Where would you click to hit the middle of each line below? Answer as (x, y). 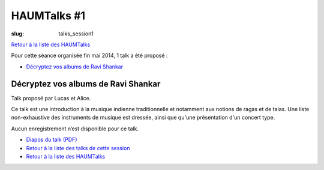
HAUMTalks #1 (48, 16)
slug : (17, 34)
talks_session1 (76, 34)
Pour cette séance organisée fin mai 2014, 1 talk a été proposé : (89, 56)
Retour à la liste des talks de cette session (78, 148)
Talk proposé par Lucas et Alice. (51, 98)
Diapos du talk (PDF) (52, 140)
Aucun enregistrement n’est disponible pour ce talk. (75, 129)
